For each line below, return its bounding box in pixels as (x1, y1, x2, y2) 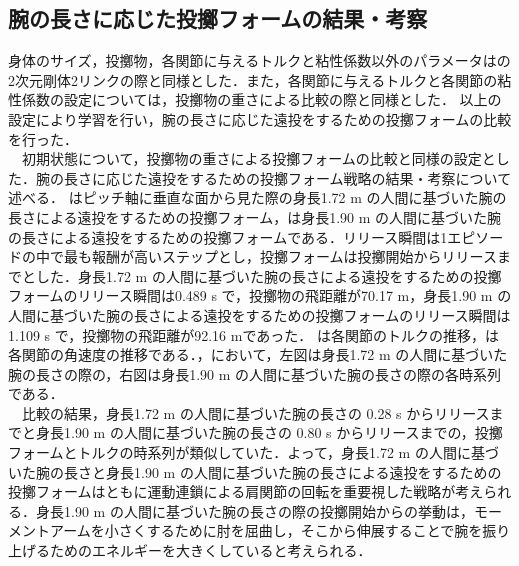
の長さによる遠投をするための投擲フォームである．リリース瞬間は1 (8, 226, 448, 247)
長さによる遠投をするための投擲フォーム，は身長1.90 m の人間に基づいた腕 (8, 206, 502, 227)
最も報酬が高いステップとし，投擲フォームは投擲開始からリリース (63, 246, 497, 267)
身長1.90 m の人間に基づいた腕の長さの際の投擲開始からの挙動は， (35, 500, 474, 521)
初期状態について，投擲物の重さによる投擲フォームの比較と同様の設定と (21, 148, 496, 169)
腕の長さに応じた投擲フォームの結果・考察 (8, 3, 428, 34)
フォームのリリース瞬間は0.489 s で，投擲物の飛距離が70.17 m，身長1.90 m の (8, 285, 512, 306)
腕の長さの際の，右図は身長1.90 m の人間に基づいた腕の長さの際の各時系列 (8, 363, 502, 384)
